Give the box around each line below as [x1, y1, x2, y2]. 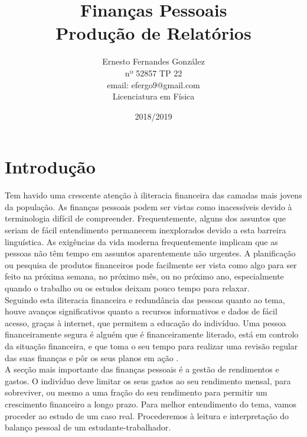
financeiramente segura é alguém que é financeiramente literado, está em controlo [5, 328, 299, 340]
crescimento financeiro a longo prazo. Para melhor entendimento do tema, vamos [5, 397, 297, 410]
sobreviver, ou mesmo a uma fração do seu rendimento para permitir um [5, 386, 267, 399]
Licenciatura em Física [112, 90, 195, 102]
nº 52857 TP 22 [125, 66, 182, 79]
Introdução [5, 155, 96, 179]
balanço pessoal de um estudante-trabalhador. [5, 421, 171, 433]
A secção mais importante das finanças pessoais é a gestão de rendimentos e [5, 363, 279, 375]
